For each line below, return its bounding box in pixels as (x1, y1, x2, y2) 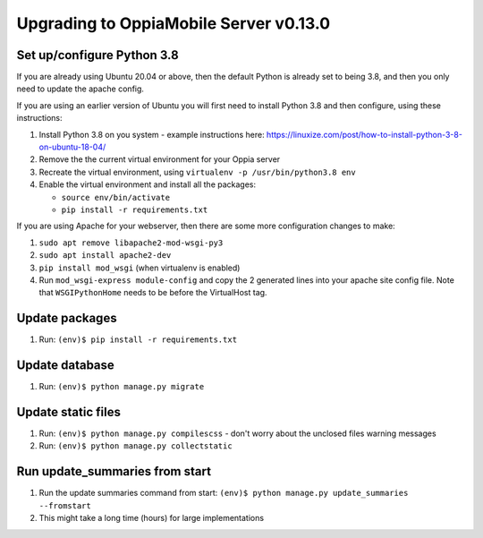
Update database (16, 358, 115, 373)
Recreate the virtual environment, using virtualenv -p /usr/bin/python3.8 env (38, 167, 357, 177)
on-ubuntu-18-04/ (38, 141, 106, 152)
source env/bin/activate (61, 192, 170, 202)
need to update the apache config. (16, 83, 145, 94)
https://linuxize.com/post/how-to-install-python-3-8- (266, 129, 462, 140)
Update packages (16, 311, 117, 326)
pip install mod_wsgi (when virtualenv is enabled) (38, 262, 241, 273)
